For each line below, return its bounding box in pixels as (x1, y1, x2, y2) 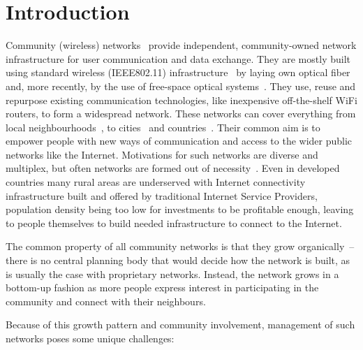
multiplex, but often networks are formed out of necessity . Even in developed (6, 161, 340, 175)
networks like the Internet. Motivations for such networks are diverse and (6, 147, 318, 161)
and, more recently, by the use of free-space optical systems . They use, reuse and (6, 78, 356, 93)
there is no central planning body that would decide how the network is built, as (6, 253, 350, 268)
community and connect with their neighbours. (6, 293, 206, 308)
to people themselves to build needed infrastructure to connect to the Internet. (6, 215, 342, 230)
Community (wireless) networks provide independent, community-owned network (6, 38, 357, 52)
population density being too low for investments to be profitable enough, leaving (6, 202, 354, 217)
